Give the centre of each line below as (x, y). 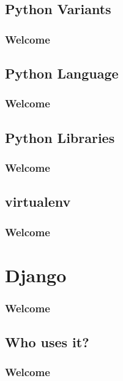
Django (36, 275)
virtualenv (38, 202)
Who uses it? (47, 342)
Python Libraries (60, 137)
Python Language (62, 73)
